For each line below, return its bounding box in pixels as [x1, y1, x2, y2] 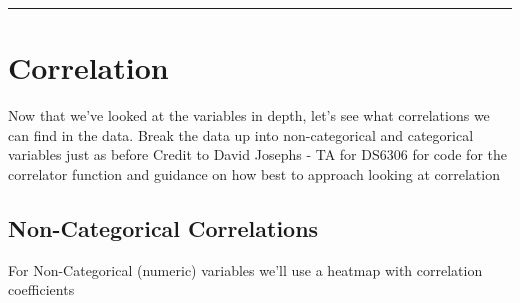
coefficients [8, 279, 75, 300]
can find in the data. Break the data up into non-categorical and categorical [8, 124, 474, 145]
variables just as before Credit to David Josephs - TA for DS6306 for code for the [8, 144, 507, 165]
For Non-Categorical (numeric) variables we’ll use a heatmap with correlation [8, 259, 483, 280]
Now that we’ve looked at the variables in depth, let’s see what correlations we [8, 105, 490, 126]
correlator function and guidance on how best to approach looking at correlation [8, 163, 500, 184]
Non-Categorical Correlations [8, 212, 319, 243]
